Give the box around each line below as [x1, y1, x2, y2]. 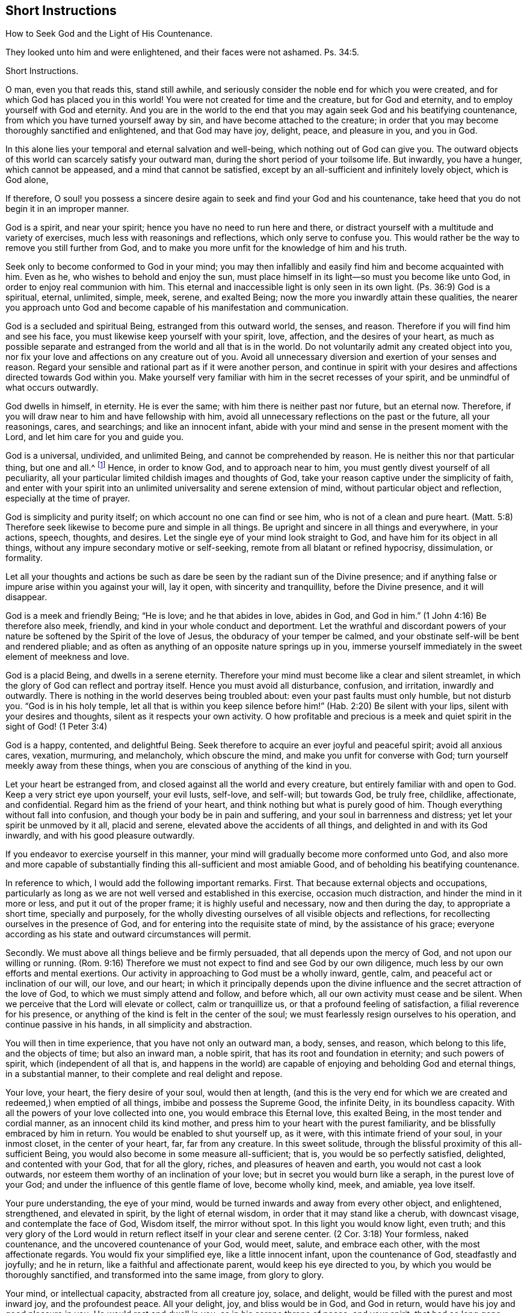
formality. [5, 553, 43, 563]
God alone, [5, 175, 49, 185]
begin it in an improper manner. [5, 203, 129, 214]
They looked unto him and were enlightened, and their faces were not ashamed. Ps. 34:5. [5, 47, 359, 58]
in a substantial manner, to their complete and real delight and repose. [5, 1069, 283, 1079]
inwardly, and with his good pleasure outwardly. [5, 830, 195, 841]
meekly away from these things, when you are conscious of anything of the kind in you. [5, 760, 352, 771]
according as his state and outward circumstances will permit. [5, 929, 251, 940]
